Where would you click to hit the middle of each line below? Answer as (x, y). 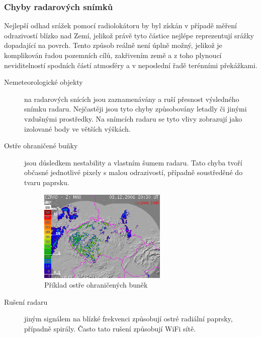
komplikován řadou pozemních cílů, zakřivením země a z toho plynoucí (113, 55)
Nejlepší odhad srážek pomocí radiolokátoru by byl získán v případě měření (120, 25)
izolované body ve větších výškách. (77, 128)
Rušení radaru (26, 301)
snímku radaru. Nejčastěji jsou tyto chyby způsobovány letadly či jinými (136, 109)
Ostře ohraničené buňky (41, 146)
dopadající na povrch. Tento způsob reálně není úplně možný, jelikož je (113, 45)
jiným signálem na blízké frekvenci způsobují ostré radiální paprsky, (128, 319)
